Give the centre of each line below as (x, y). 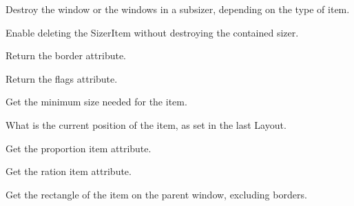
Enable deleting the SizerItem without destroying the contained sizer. (152, 32)
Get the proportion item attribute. (79, 148)
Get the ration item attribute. (69, 171)
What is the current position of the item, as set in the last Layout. (146, 124)
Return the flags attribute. (62, 78)
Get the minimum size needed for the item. (96, 102)
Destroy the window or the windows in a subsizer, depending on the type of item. (178, 9)
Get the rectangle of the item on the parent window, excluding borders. (156, 194)
